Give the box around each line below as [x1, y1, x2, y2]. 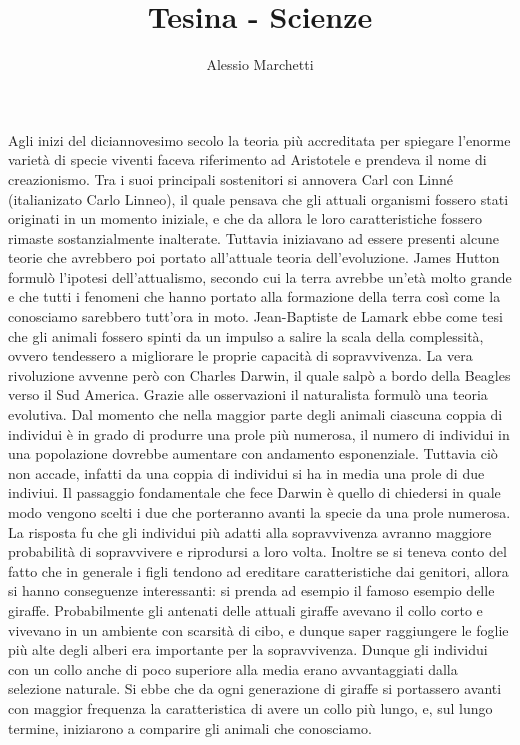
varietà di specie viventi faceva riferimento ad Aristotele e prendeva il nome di [8, 149, 487, 170]
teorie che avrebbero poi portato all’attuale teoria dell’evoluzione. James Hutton [8, 247, 500, 268]
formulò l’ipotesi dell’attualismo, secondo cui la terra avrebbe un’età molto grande [8, 266, 512, 287]
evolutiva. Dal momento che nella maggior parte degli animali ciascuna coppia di [8, 404, 503, 425]
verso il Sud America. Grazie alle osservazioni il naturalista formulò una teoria [8, 384, 488, 405]
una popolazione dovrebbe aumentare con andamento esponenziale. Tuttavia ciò [8, 443, 498, 464]
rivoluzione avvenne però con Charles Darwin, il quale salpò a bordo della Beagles [8, 364, 511, 385]
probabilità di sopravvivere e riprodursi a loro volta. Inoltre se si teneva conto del [8, 541, 507, 562]
